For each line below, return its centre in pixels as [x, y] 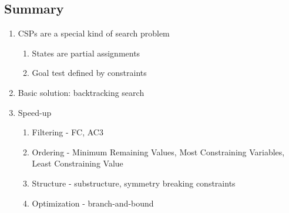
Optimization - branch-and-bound [93, 203]
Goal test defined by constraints [89, 73]
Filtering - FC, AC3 [68, 132]
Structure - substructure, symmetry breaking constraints [134, 183]
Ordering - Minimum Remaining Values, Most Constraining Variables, [158, 152]
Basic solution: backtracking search [81, 92]
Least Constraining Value [78, 163]
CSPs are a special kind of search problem [94, 33]
